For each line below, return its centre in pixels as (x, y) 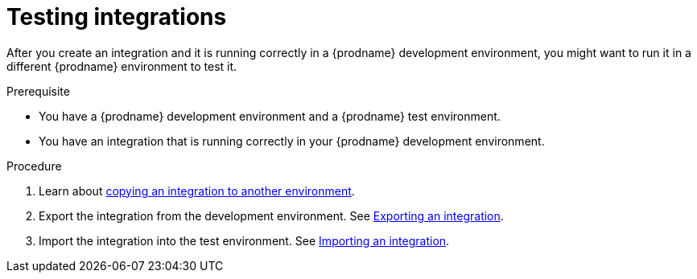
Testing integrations (117, 17)
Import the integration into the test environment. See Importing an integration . (244, 240)
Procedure (34, 166)
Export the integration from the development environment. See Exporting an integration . (271, 215)
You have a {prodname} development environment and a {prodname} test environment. (270, 116)
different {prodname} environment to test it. (122, 66)
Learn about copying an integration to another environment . (197, 191)
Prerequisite (38, 91)
